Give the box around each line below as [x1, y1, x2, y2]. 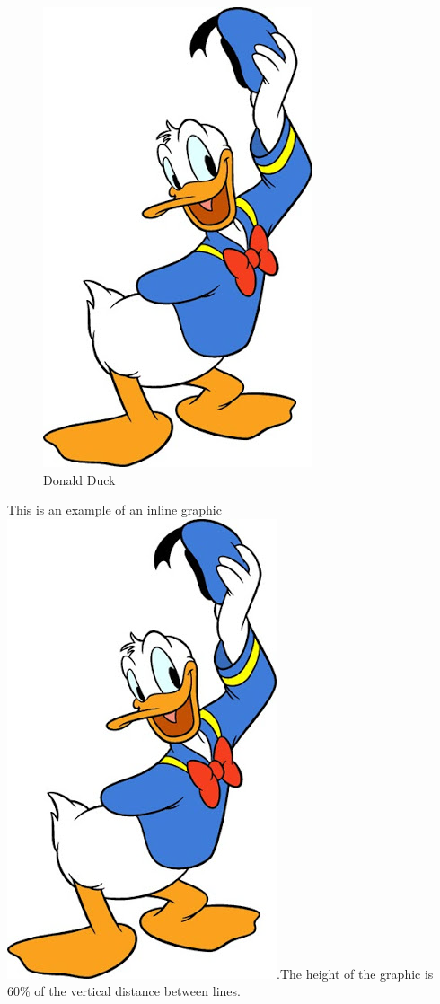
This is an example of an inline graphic [7, 500, 222, 519]
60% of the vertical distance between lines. [7, 982, 241, 1000]
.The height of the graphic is [277, 964, 434, 982]
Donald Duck [43, 470, 116, 489]
